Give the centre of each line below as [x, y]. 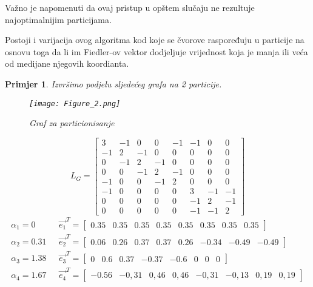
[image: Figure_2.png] [75, 103]
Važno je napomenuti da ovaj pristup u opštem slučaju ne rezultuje [130, 7]
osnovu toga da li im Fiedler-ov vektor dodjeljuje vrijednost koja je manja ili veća [156, 51]
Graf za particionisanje [72, 123]
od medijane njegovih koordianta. [67, 63]
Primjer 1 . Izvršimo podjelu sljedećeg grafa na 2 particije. [113, 83]
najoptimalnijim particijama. [58, 19]
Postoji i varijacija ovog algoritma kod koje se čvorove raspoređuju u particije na [155, 40]
